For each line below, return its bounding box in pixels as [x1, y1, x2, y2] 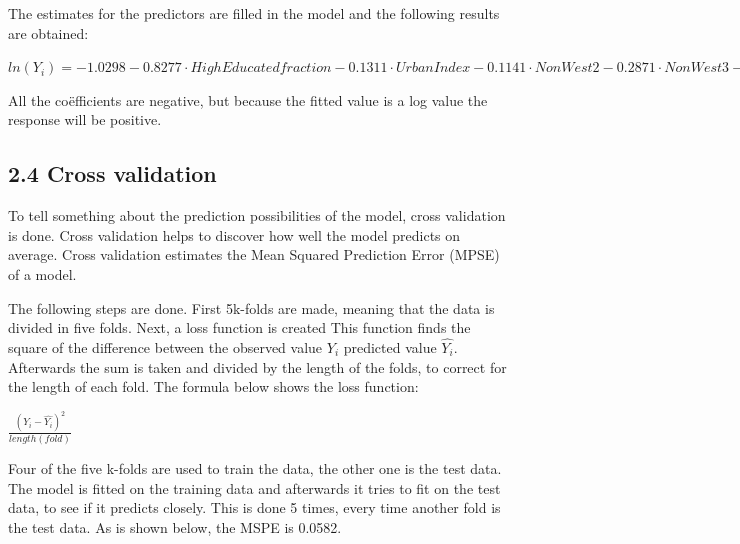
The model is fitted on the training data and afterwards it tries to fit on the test [8, 477, 501, 498]
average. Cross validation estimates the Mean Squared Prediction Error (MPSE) [8, 244, 500, 265]
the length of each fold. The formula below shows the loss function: [8, 376, 419, 397]
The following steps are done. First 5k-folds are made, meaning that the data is [8, 297, 495, 318]
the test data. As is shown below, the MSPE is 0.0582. [8, 516, 342, 537]
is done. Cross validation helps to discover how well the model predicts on [8, 224, 461, 245]
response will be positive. [8, 109, 162, 130]
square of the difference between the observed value [8, 336, 323, 357]
